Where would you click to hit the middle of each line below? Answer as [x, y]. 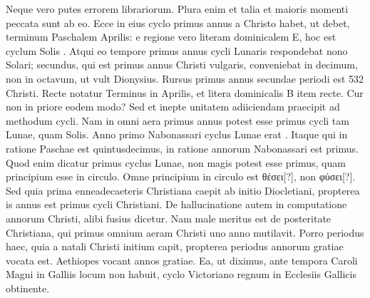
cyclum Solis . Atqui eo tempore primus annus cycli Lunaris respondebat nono [177, 50]
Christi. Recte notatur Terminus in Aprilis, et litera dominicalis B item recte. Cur [185, 92]
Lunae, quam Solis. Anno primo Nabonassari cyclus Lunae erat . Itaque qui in [177, 134]
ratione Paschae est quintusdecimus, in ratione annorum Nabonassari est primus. [182, 148]
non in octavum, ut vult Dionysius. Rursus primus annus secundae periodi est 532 [185, 78]
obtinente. [28, 288]
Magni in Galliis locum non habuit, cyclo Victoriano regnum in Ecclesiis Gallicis [181, 274]
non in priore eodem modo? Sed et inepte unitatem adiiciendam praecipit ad [173, 107]
